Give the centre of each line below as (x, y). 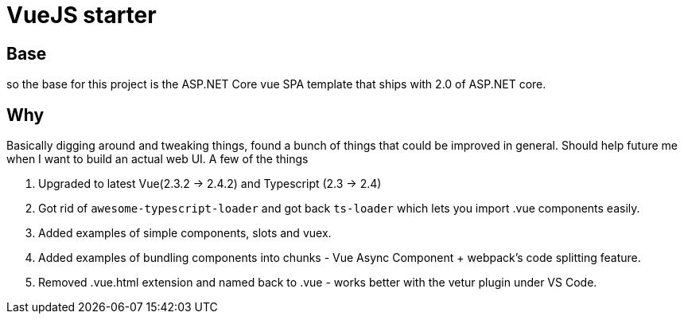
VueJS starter (82, 15)
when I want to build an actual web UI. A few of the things (157, 159)
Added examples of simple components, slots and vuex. (185, 233)
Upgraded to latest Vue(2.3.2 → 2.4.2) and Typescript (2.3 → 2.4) (210, 184)
